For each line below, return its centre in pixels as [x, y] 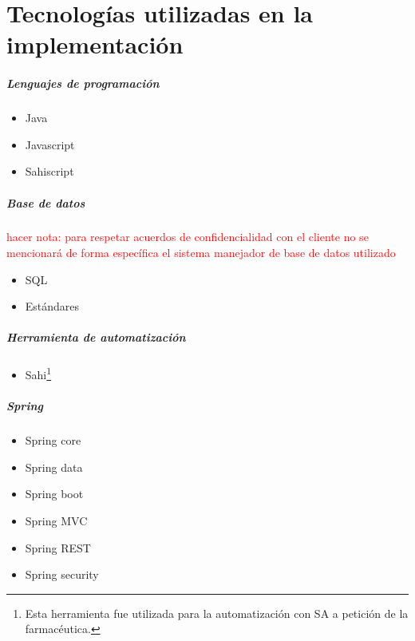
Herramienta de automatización [96, 337]
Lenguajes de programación [83, 83]
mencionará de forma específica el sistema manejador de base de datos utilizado [201, 253]
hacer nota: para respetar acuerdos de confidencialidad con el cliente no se [188, 237]
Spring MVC [56, 520]
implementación [95, 44]
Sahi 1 [38, 374]
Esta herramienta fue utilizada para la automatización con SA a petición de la [217, 613]
